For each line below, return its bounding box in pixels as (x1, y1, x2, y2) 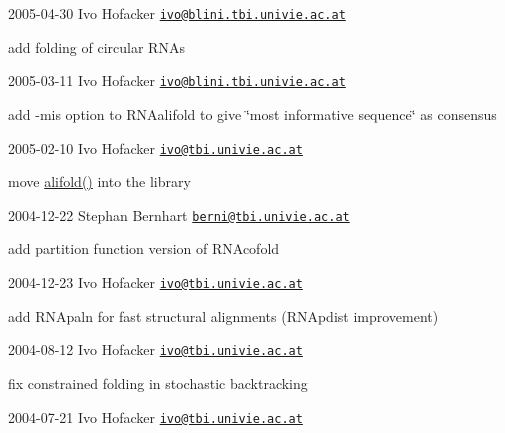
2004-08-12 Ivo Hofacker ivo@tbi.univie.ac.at (8, 339, 303, 360)
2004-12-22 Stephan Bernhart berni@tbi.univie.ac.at (8, 204, 350, 225)
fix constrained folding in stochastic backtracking (8, 372, 308, 393)
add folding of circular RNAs (8, 36, 185, 57)
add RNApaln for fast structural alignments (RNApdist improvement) (8, 305, 439, 326)
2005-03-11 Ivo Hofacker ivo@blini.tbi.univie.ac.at (8, 70, 346, 91)
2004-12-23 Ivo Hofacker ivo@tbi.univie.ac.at (8, 272, 303, 292)
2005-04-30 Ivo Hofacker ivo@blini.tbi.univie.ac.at (8, 3, 346, 23)
